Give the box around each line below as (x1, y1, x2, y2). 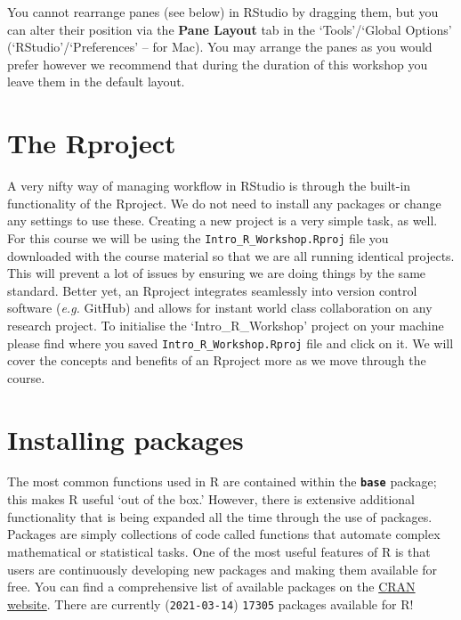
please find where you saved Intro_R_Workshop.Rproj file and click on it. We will (7, 333, 454, 352)
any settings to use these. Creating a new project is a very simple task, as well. (7, 211, 438, 230)
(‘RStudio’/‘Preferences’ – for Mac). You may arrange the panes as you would (7, 37, 433, 56)
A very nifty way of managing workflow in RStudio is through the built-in (7, 176, 411, 195)
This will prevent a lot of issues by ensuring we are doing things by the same (7, 264, 426, 282)
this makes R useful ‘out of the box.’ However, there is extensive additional (7, 490, 415, 509)
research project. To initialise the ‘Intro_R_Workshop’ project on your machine (7, 315, 444, 334)
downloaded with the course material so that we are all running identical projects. (7, 246, 455, 265)
